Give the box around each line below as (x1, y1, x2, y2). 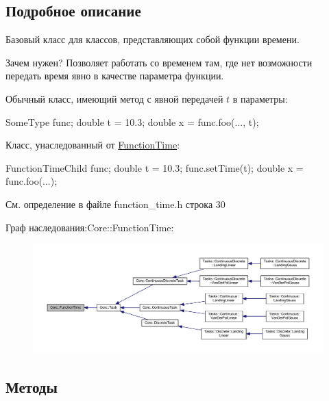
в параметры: (232, 91, 288, 105)
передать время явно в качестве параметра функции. (5, 68, 224, 83)
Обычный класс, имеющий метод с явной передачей (5, 91, 223, 105)
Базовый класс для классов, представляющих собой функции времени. (5, 32, 300, 47)
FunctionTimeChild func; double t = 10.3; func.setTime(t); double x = (5, 160, 304, 174)
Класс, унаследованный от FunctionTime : (5, 138, 180, 152)
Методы (5, 376, 58, 398)
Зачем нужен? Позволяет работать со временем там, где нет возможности (5, 55, 313, 69)
